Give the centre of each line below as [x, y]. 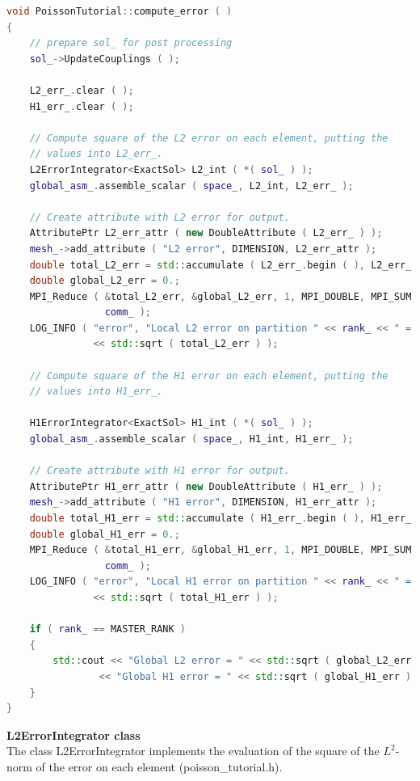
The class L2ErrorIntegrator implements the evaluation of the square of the [193, 751]
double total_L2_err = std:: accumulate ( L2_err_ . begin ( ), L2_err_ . [223, 265]
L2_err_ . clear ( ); [82, 90]
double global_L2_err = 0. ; [105, 281]
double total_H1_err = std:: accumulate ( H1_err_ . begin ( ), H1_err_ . [223, 518]
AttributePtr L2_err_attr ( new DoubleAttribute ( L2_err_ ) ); [206, 233]
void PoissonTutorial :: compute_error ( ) [120, 11]
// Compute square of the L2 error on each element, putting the [209, 138]
